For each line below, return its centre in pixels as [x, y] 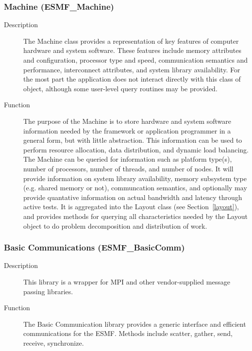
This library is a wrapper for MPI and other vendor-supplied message [127, 281]
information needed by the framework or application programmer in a [127, 130]
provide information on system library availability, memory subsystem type [135, 178]
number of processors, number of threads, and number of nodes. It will [128, 168]
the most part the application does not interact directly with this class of [132, 79]
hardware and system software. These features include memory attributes [133, 50]
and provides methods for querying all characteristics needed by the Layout [135, 216]
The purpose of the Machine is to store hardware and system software [127, 121]
